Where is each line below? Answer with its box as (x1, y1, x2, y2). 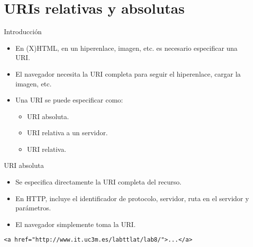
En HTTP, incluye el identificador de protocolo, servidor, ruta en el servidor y (15, 193, 249, 203)
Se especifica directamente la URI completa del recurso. (15, 177, 182, 187)
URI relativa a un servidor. (27, 127, 108, 138)
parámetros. (15, 203, 51, 213)
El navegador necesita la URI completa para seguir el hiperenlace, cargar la (15, 68, 241, 79)
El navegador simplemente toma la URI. (15, 219, 136, 229)
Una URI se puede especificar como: (15, 95, 123, 105)
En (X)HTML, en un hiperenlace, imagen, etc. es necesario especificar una (15, 42, 238, 53)
